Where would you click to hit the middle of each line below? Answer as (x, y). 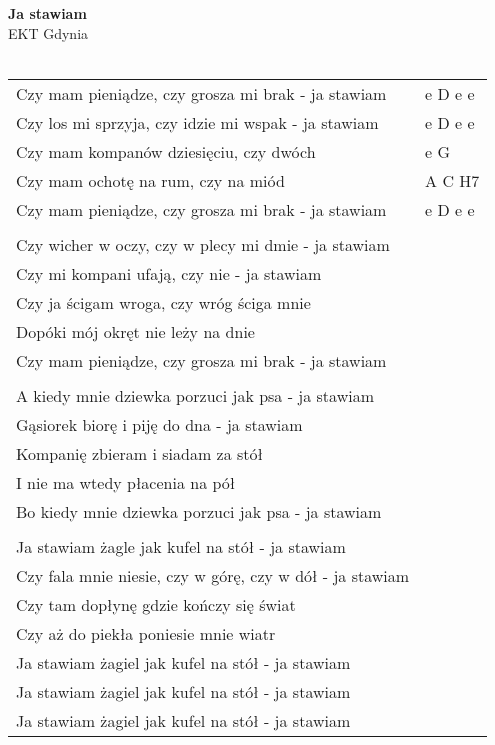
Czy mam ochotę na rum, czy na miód (150, 180)
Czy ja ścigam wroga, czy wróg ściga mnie (163, 302)
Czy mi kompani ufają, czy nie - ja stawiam (169, 273)
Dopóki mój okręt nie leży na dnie (135, 331)
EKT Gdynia (48, 32)
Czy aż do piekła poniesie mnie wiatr (146, 633)
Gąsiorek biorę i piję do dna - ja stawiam (159, 424)
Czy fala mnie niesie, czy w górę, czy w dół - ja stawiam (213, 575)
